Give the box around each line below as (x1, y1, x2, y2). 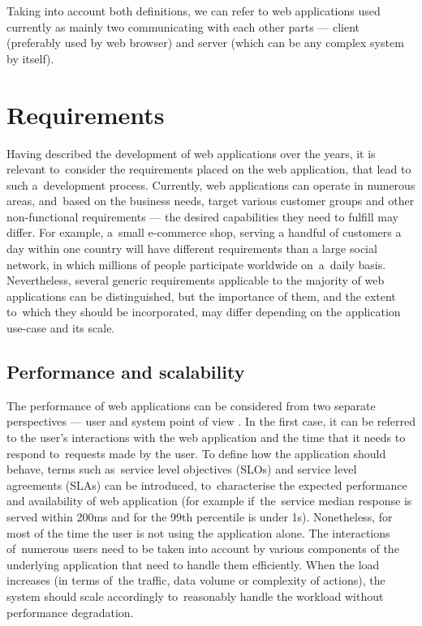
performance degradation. (6, 603, 134, 620)
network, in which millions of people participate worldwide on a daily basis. (6, 255, 386, 272)
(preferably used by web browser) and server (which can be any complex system (6, 34, 404, 51)
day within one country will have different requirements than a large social (6, 240, 377, 257)
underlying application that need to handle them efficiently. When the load (6, 555, 380, 572)
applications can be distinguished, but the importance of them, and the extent (6, 287, 396, 304)
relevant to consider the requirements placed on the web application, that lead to (6, 161, 411, 178)
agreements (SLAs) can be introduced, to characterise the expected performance (6, 476, 407, 493)
